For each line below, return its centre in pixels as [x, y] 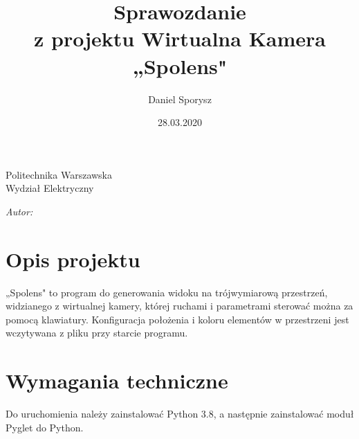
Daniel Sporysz [180, 99]
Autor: [19, 211]
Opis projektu [73, 259]
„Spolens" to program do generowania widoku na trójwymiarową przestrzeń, [167, 292]
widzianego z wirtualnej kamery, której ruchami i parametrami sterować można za [179, 306]
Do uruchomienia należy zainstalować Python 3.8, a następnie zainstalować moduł [180, 414]
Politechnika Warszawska [59, 174]
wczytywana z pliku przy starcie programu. [97, 333]
